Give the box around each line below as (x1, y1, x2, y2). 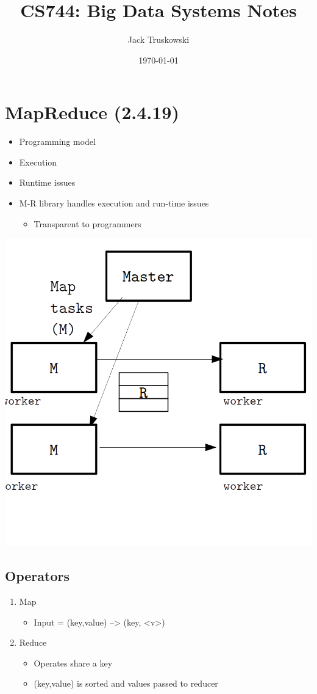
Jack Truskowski (127, 33, 190, 46)
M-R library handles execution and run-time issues (19, 197, 209, 210)
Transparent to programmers (34, 217, 141, 230)
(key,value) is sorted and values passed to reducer (34, 677, 218, 690)
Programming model (19, 135, 96, 148)
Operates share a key (34, 656, 113, 669)
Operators (5, 566, 69, 585)
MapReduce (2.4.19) (5, 100, 179, 125)
